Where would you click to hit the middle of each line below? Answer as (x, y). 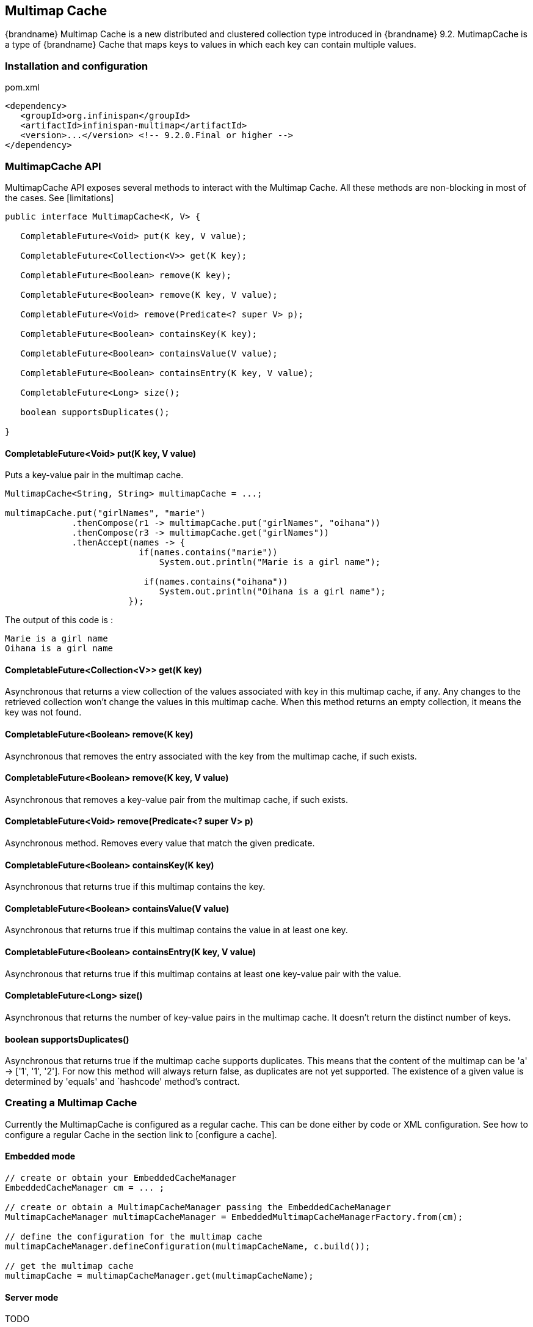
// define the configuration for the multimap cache (134, 1237)
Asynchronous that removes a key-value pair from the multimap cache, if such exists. (176, 799)
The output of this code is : (59, 620)
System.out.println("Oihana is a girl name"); (272, 592)
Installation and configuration (77, 66)
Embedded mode (40, 1156)
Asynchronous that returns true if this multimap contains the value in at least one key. (176, 930)
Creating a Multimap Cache (71, 1103)
